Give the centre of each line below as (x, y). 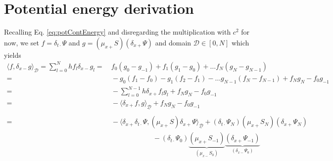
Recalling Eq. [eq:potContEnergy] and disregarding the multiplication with (118, 32)
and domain (173, 42)
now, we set (22, 42)
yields (13, 55)
